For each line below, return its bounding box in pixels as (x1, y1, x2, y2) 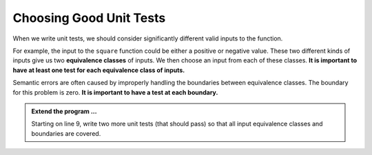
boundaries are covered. (31, 129, 101, 137)
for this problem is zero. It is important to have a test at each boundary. (12, 88, 218, 96)
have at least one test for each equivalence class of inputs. (12, 66, 185, 74)
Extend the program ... (31, 107, 97, 115)
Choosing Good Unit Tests (12, 10, 166, 25)
